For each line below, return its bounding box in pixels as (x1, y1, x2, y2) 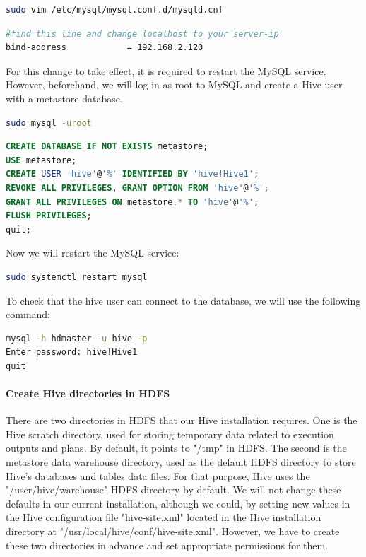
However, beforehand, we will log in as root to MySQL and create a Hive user (6, 77, 343, 92)
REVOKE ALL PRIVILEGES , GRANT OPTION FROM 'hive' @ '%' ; (6, 182, 269, 193)
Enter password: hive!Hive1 (6, 347, 138, 358)
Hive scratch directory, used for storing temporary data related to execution (6, 426, 334, 441)
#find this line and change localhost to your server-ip (6, 28, 279, 39)
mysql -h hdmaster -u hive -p (6, 333, 148, 344)
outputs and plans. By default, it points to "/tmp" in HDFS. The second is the (6, 440, 347, 455)
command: (6, 307, 50, 322)
